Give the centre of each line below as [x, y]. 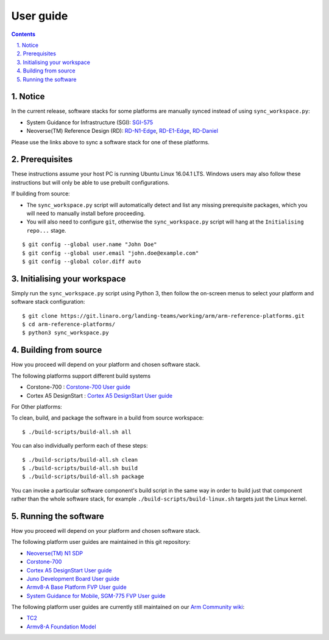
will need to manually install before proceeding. [86, 214]
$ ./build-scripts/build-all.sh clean [80, 459]
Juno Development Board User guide [73, 578]
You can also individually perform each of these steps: [80, 446]
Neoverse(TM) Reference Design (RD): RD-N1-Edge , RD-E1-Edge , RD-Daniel [122, 131]
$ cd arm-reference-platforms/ [69, 325]
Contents [23, 34]
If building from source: [41, 194]
